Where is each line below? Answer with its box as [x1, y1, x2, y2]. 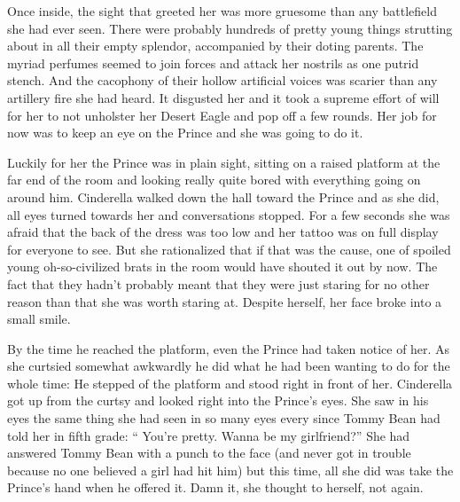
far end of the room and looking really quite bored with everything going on [7, 170, 421, 189]
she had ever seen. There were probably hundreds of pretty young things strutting [7, 19, 453, 37]
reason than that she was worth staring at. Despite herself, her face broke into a [7, 292, 442, 310]
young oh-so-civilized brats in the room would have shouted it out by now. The [7, 257, 438, 276]
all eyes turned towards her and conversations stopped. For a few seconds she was [7, 205, 450, 224]
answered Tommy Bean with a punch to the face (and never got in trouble [7, 443, 411, 462]
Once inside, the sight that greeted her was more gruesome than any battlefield [7, 2, 437, 20]
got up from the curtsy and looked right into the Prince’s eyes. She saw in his [7, 391, 429, 410]
